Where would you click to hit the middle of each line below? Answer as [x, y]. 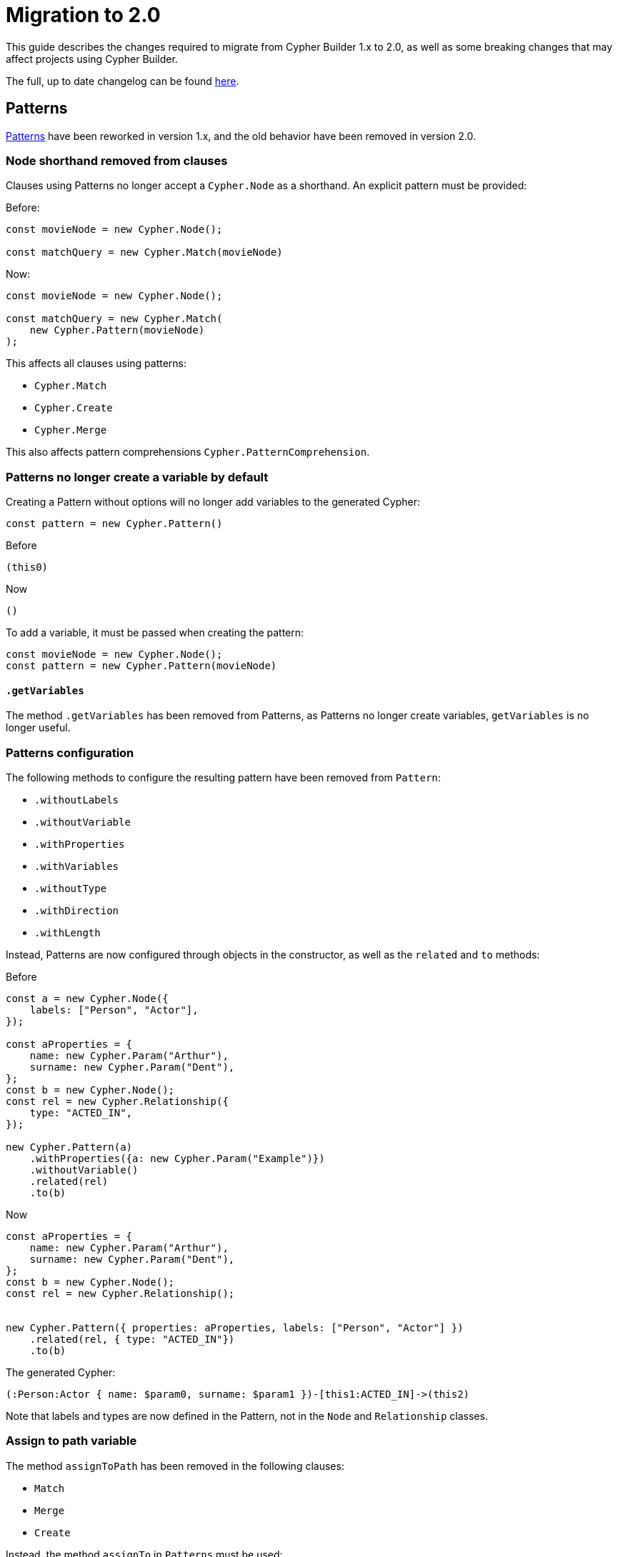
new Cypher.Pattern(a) [69, 1147]
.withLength [68, 933]
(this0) [27, 567]
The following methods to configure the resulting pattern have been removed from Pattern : [223, 778]
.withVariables [77, 867]
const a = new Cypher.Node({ [87, 999]
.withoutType [71, 889]
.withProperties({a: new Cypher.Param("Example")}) [177, 1159]
